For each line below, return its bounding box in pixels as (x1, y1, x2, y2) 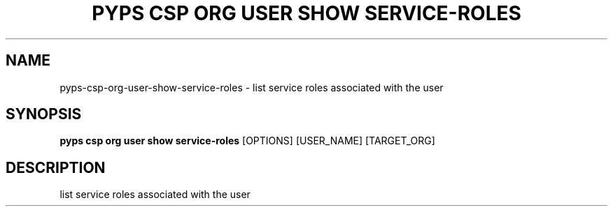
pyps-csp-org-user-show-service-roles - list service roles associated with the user (59, 81, 444, 93)
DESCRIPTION (6, 158, 106, 176)
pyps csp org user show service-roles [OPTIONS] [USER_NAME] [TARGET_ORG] (59, 135, 435, 147)
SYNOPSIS (6, 105, 82, 123)
